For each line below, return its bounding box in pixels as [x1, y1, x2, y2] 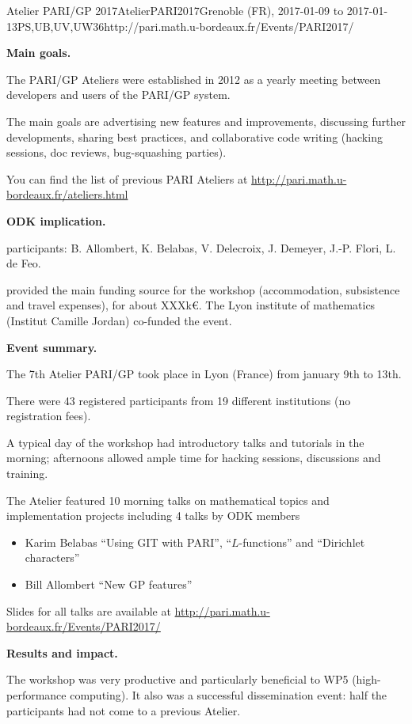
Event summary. [6, 339, 97, 355]
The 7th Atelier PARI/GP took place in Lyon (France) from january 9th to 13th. [6, 366, 402, 382]
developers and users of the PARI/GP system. [6, 86, 231, 103]
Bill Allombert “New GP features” [25, 576, 193, 593]
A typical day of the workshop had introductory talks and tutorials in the [6, 434, 364, 450]
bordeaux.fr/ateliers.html [6, 186, 128, 203]
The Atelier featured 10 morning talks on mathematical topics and [6, 491, 330, 508]
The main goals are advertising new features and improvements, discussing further [6, 112, 406, 129]
